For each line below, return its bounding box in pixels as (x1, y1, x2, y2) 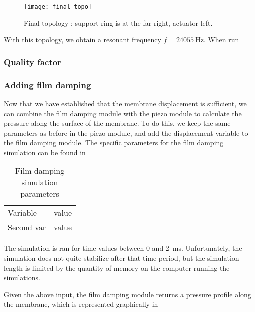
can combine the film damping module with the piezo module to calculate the (4, 108, 242, 118)
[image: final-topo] (24, 3, 92, 10)
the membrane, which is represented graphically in (4, 299, 158, 309)
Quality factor (4, 55, 61, 68)
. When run (203, 34, 239, 45)
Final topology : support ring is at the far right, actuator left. (24, 17, 213, 28)
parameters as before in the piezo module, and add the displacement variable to (4, 127, 248, 138)
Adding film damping (4, 78, 91, 91)
